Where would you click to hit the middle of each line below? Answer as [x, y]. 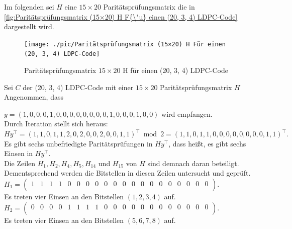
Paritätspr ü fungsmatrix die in [149, 7]
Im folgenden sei [29, 7]
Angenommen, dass [34, 97]
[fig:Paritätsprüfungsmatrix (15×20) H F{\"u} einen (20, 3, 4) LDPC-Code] [121, 16]
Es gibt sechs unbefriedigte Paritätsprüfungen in [78, 143]
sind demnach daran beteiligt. [193, 163]
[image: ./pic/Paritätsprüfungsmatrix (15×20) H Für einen [125, 44]
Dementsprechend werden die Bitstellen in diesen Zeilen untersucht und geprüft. [127, 173]
